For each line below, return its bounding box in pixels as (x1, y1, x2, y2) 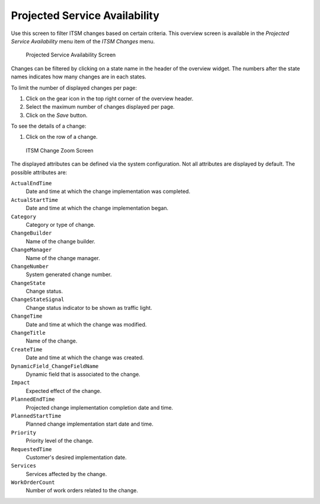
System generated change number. (25, 271, 112, 278)
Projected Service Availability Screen (25, 51, 116, 59)
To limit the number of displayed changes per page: (11, 84, 137, 91)
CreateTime (11, 346, 43, 353)
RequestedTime (11, 446, 52, 452)
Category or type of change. (25, 221, 95, 228)
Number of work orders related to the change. (25, 487, 139, 494)
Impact (11, 379, 30, 386)
